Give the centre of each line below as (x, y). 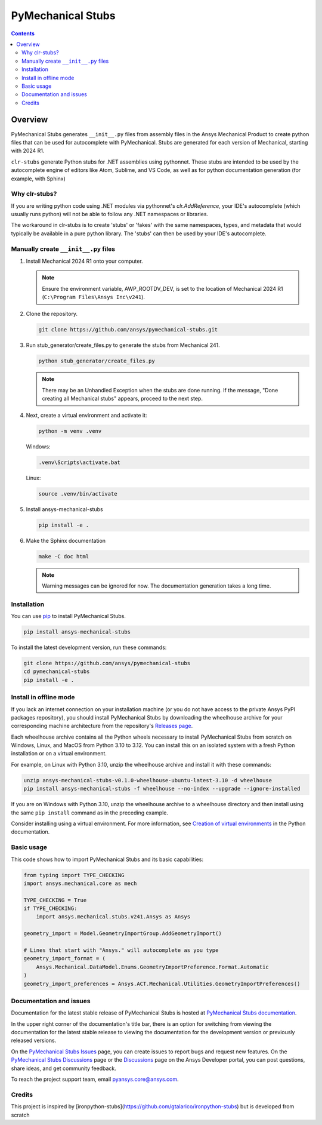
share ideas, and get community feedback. (64, 1068)
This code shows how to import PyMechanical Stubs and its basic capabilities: (107, 859)
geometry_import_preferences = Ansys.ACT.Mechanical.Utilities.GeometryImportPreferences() (162, 983)
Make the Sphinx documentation (66, 540)
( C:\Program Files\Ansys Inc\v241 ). (94, 297)
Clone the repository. (52, 313)
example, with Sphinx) (38, 179)
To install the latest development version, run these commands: (89, 647)
